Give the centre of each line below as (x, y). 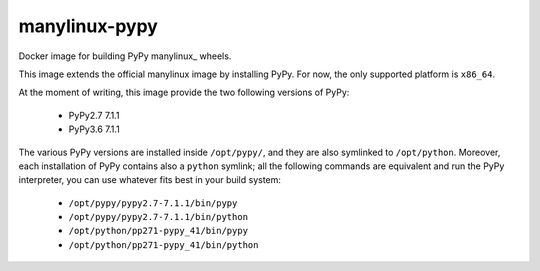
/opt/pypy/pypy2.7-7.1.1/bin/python (158, 217)
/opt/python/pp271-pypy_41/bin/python (163, 244)
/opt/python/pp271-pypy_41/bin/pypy (158, 231)
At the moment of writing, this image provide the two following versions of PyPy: (184, 92)
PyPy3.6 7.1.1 (94, 129)
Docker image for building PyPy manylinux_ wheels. (125, 56)
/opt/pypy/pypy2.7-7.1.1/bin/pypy (153, 203)
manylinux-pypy (88, 26)
